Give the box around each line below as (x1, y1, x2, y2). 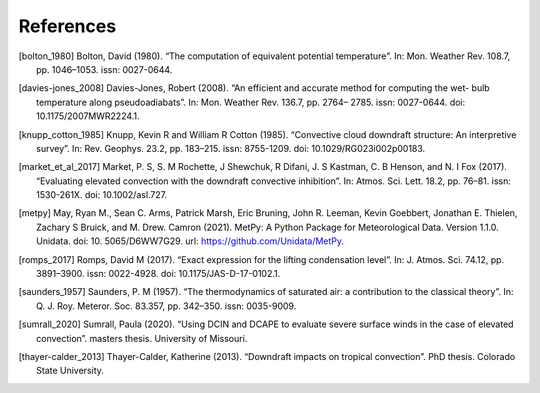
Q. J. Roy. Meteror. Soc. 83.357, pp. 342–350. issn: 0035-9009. (36, 300, 297, 312)
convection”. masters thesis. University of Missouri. (36, 332, 248, 344)
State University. (36, 365, 105, 377)
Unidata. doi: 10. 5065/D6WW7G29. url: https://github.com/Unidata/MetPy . (36, 235, 345, 247)
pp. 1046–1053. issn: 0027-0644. (36, 63, 173, 75)
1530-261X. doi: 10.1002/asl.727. (36, 189, 168, 201)
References (18, 15, 117, 37)
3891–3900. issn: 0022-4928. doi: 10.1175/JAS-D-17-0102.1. (36, 268, 281, 280)
